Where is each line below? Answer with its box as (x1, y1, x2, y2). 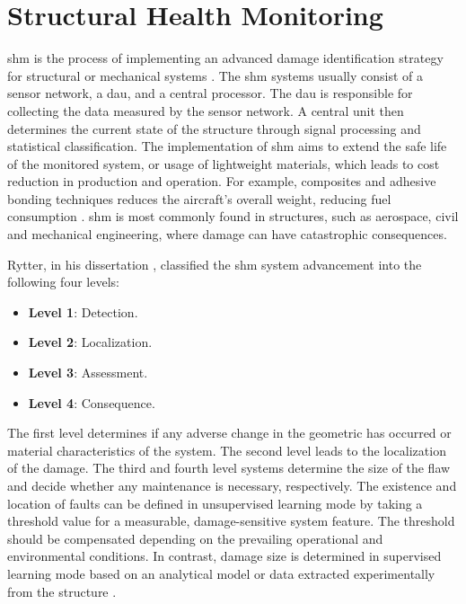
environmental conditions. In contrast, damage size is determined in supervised (7, 546, 442, 565)
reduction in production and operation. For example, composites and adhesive (7, 172, 436, 191)
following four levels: (7, 272, 119, 291)
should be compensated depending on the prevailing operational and (7, 528, 383, 547)
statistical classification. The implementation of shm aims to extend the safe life (7, 137, 447, 155)
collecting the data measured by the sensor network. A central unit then (7, 101, 404, 120)
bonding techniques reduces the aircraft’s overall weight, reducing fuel (7, 189, 391, 208)
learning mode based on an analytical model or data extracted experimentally (7, 564, 435, 582)
